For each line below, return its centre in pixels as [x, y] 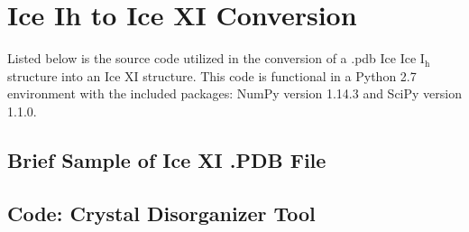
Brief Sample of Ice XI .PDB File [167, 159]
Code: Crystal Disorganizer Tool [161, 213]
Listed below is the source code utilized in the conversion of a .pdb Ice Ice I [216, 58]
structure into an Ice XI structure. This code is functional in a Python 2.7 [212, 75]
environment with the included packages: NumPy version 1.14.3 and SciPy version [234, 93]
